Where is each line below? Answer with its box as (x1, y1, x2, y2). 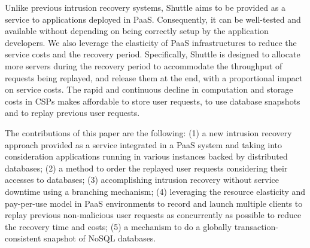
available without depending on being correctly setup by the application (5, 25, 269, 37)
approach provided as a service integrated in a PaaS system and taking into (5, 138, 282, 151)
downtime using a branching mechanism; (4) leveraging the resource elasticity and (5, 185, 306, 197)
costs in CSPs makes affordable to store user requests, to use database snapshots (5, 94, 300, 107)
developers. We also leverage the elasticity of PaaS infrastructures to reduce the (5, 36, 297, 48)
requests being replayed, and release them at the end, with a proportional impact (5, 71, 303, 84)
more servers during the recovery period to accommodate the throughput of (5, 59, 282, 72)
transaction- (234, 220, 278, 232)
